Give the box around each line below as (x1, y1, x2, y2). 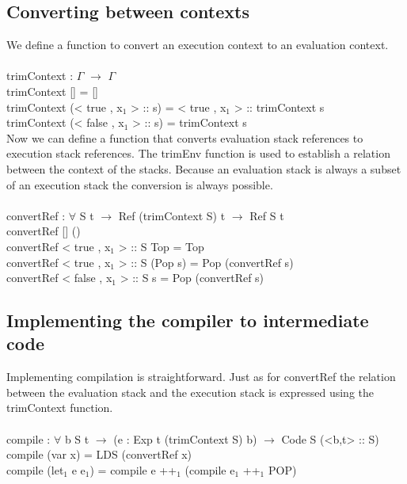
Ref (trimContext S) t (118, 207, 226, 223)
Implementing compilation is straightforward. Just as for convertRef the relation (6, 368, 396, 385)
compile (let (6, 461, 64, 478)
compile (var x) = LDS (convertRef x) (6, 446, 192, 463)
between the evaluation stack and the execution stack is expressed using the (6, 383, 375, 400)
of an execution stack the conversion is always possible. (6, 176, 273, 192)
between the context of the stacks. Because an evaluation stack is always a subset (6, 160, 401, 177)
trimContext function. (6, 399, 113, 416)
